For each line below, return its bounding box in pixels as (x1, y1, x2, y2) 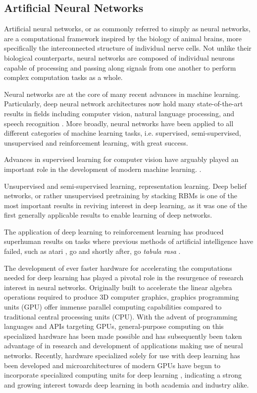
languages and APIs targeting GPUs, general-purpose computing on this (4, 321, 224, 331)
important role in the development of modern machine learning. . (4, 163, 202, 174)
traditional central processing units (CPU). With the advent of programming (4, 311, 238, 321)
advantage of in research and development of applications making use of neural (4, 340, 243, 351)
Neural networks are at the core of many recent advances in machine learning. (4, 88, 241, 99)
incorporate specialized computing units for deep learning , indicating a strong (4, 370, 242, 380)
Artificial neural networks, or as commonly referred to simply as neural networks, (4, 23, 251, 34)
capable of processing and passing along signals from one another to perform (4, 62, 236, 73)
